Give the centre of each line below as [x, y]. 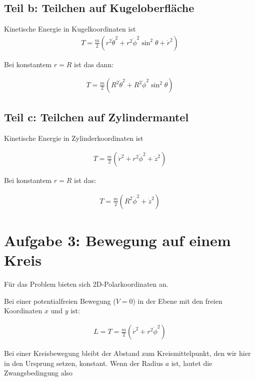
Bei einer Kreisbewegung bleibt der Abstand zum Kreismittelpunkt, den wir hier [127, 353]
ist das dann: [94, 64]
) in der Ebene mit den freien [177, 301]
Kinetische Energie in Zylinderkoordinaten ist [74, 138]
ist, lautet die [192, 363]
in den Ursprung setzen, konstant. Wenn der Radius [83, 363]
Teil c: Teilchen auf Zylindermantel [96, 117]
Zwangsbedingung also [38, 373]
